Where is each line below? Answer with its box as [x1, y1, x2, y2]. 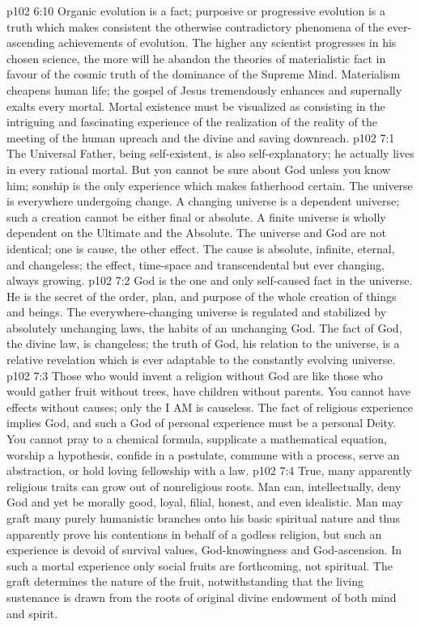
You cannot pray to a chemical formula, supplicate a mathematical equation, [6, 430, 387, 447]
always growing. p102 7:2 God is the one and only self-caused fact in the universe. [6, 272, 413, 289]
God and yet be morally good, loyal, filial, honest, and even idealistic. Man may [6, 494, 403, 510]
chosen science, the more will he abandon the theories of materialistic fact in [6, 49, 386, 66]
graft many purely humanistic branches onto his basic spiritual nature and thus [6, 510, 401, 526]
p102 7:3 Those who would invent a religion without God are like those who [6, 366, 383, 383]
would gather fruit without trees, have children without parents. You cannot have [6, 383, 410, 400]
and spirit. [6, 604, 58, 621]
